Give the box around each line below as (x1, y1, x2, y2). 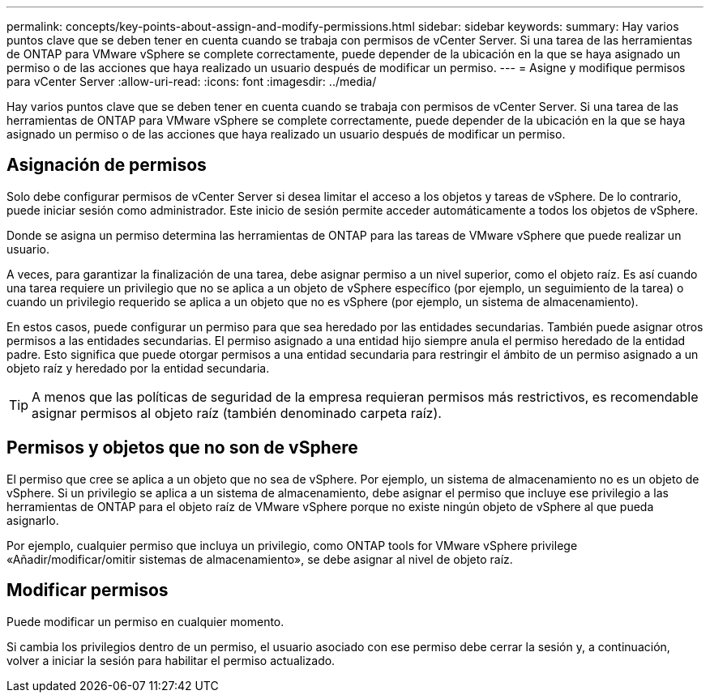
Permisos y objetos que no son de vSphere (6, 437, 358, 458)
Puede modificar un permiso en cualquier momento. (6, 614, 284, 629)
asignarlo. (6, 513, 59, 527)
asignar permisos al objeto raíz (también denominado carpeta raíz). (32, 404, 442, 421)
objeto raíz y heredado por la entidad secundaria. (6, 360, 270, 375)
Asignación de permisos (6, 155, 207, 176)
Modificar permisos (6, 580, 169, 601)
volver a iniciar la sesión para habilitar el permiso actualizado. (6, 653, 336, 667)
